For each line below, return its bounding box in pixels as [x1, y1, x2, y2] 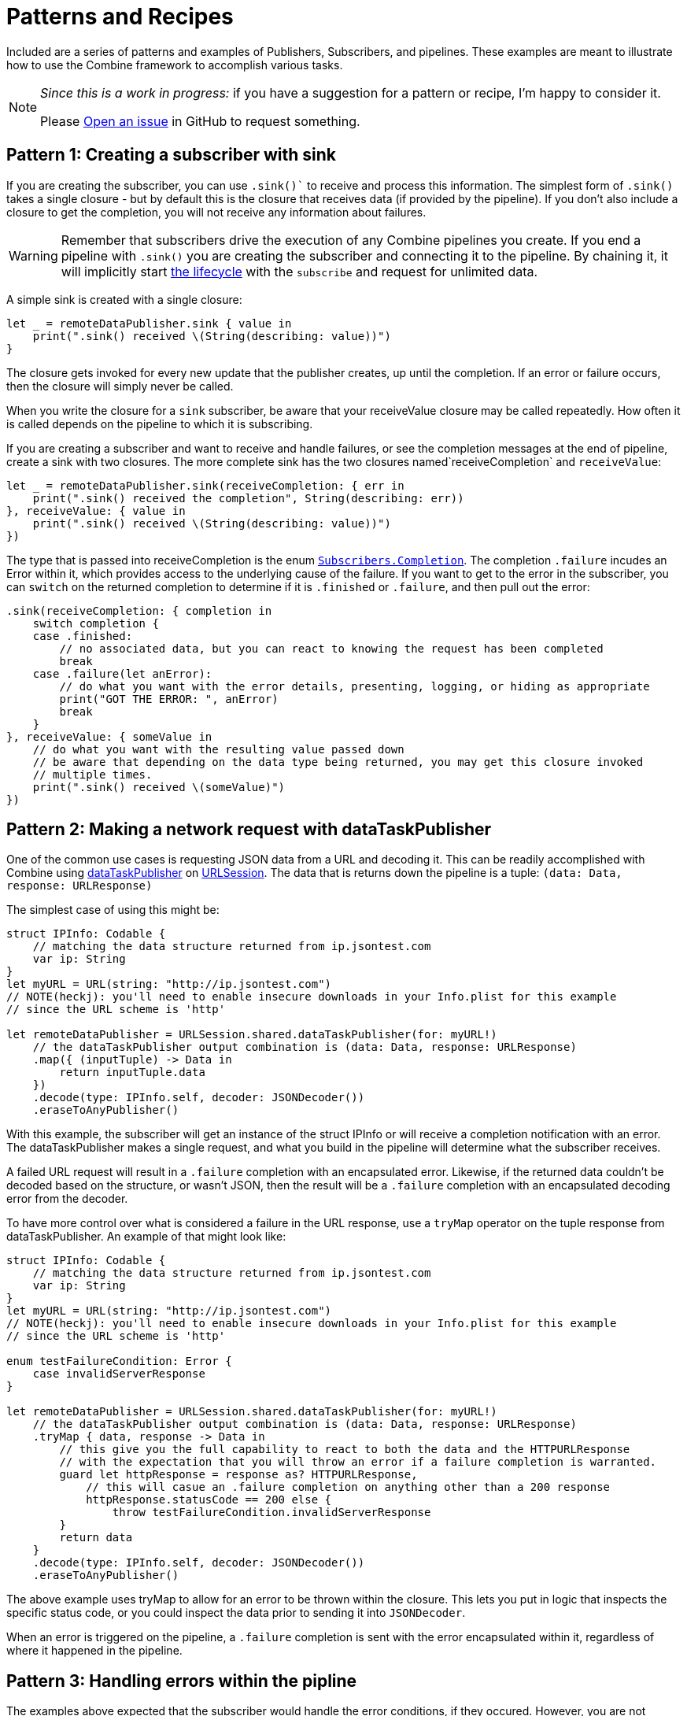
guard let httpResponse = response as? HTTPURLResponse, [59, 1468, 418, 1481]
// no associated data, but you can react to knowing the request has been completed [59, 642, 604, 655]
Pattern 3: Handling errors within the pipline [6, 1670, 357, 1691]
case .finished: [32, 629, 133, 642]
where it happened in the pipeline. [6, 1644, 183, 1658]
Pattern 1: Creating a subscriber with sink [6, 145, 336, 165]
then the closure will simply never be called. [6, 379, 234, 393]
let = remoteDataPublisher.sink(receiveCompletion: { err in [6, 479, 404, 492]
